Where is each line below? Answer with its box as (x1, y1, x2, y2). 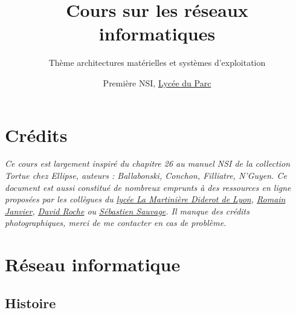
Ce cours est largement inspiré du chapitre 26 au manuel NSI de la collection (5, 157, 291, 170)
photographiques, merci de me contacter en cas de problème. (5, 216, 227, 229)
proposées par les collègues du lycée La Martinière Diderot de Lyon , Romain (5, 193, 286, 205)
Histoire (5, 293, 56, 312)
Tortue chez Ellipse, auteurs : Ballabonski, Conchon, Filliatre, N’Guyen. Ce (5, 169, 287, 182)
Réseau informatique (5, 252, 181, 277)
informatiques (98, 21, 216, 46)
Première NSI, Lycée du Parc (103, 76, 211, 89)
